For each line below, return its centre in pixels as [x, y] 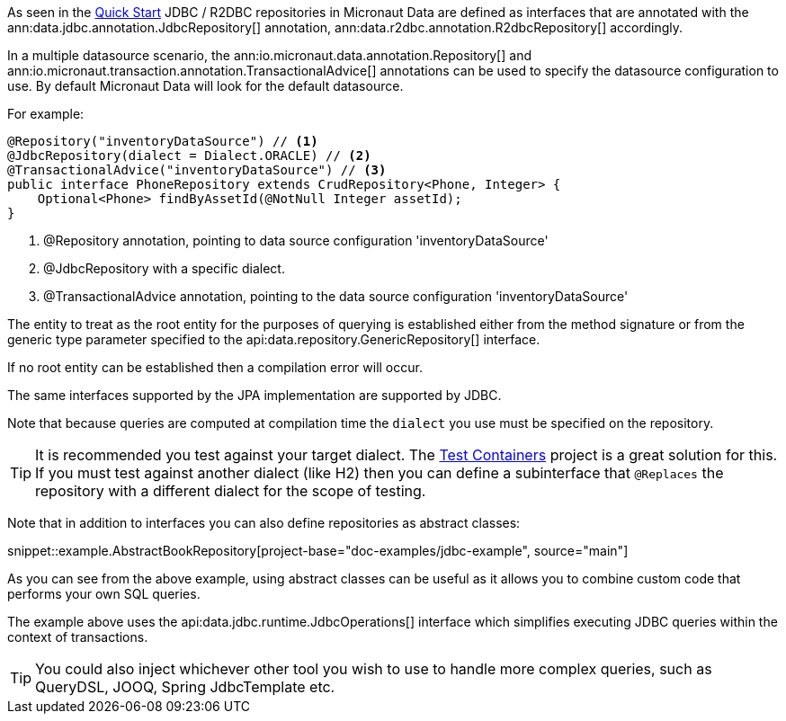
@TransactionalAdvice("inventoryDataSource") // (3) [197, 170]
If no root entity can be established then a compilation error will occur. [215, 367]
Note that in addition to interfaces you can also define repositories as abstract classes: [264, 523]
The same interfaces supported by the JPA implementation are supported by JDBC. [255, 395]
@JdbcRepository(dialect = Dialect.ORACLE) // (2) [189, 156]
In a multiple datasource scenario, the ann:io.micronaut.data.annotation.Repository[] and [269, 55]
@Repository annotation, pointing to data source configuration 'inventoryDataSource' [296, 240]
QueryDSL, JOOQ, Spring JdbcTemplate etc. [185, 687]
